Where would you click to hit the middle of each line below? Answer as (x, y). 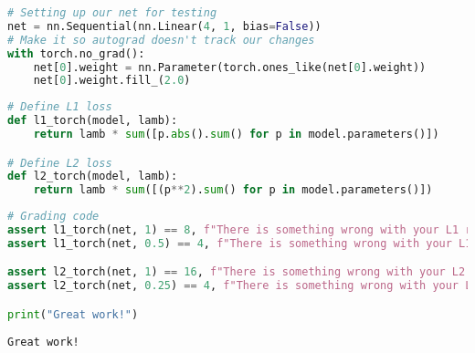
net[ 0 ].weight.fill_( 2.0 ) (112, 81)
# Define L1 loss (60, 107)
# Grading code (53, 217)
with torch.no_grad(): (76, 53)
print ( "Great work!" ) (73, 314)
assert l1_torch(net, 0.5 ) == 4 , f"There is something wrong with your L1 (240, 243)
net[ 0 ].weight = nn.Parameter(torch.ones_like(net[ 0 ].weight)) (230, 67)
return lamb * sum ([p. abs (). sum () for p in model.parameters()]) (236, 134)
